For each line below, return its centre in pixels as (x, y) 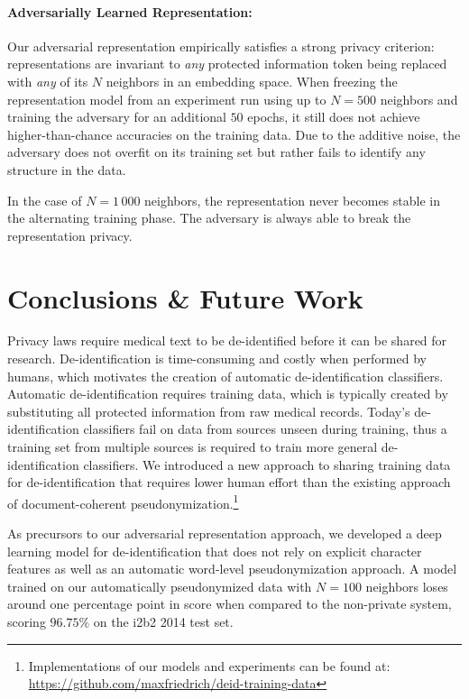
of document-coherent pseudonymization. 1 (123, 501)
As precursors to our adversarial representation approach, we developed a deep (225, 533)
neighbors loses (407, 586)
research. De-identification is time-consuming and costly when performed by (217, 359)
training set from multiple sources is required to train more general (193, 447)
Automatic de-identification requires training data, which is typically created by (228, 394)
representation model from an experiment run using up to (167, 99)
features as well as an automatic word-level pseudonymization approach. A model (232, 569)
